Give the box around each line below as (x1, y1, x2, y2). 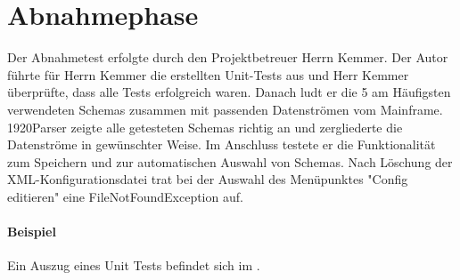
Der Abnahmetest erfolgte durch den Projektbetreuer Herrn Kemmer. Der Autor (7, 48, 448, 67)
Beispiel (7, 222, 56, 241)
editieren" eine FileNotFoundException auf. (7, 187, 243, 205)
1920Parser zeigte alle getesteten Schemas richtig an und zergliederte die (7, 117, 403, 136)
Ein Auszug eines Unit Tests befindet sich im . (7, 256, 260, 275)
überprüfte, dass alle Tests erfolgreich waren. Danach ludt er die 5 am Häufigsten (7, 83, 451, 101)
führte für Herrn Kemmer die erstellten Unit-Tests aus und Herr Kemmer (7, 65, 409, 84)
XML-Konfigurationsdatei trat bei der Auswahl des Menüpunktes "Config (7, 170, 408, 188)
